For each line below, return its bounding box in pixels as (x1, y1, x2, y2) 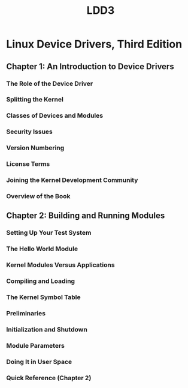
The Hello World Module (6, 244, 78, 253)
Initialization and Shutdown (6, 325, 88, 333)
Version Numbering (6, 144, 65, 152)
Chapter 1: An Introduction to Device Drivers (6, 61, 175, 71)
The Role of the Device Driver (6, 79, 93, 88)
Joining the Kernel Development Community (6, 176, 138, 184)
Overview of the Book (6, 192, 71, 200)
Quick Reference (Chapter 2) (6, 374, 92, 382)
